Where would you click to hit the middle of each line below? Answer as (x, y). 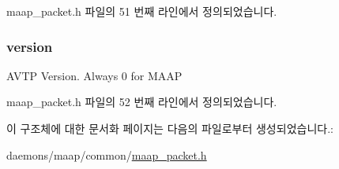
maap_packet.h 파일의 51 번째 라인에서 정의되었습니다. (142, 11)
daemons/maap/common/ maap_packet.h (107, 154)
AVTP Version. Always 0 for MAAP (94, 75)
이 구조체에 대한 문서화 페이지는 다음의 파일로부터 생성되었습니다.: (170, 128)
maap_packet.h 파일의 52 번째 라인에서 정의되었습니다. (142, 102)
